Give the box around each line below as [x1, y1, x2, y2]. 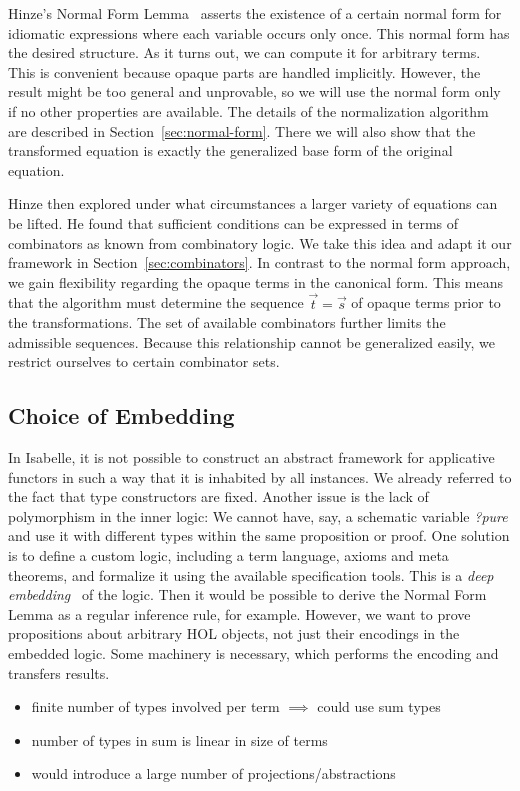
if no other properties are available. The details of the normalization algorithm [8, 100, 489, 121]
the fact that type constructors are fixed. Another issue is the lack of [8, 486, 429, 507]
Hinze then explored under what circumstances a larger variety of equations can [8, 193, 498, 214]
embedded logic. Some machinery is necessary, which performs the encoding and [8, 643, 499, 664]
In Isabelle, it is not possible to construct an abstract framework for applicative [8, 447, 495, 468]
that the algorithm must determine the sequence [8, 292, 304, 313]
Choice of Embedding [8, 400, 235, 431]
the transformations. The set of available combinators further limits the [8, 312, 446, 333]
